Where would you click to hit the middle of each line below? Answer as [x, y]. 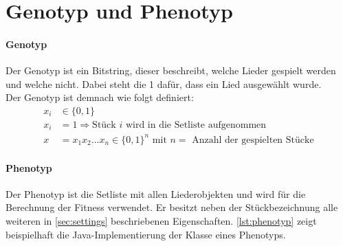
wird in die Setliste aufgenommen [196, 125]
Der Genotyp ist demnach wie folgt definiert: [100, 97]
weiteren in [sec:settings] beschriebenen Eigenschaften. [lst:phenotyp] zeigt [161, 220]
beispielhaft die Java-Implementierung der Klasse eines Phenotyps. [146, 234]
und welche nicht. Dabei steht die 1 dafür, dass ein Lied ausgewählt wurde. [164, 83]
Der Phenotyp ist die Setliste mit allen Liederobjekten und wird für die [156, 193]
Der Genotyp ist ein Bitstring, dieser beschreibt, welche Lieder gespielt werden [171, 70]
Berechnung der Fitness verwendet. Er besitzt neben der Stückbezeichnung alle [172, 207]
